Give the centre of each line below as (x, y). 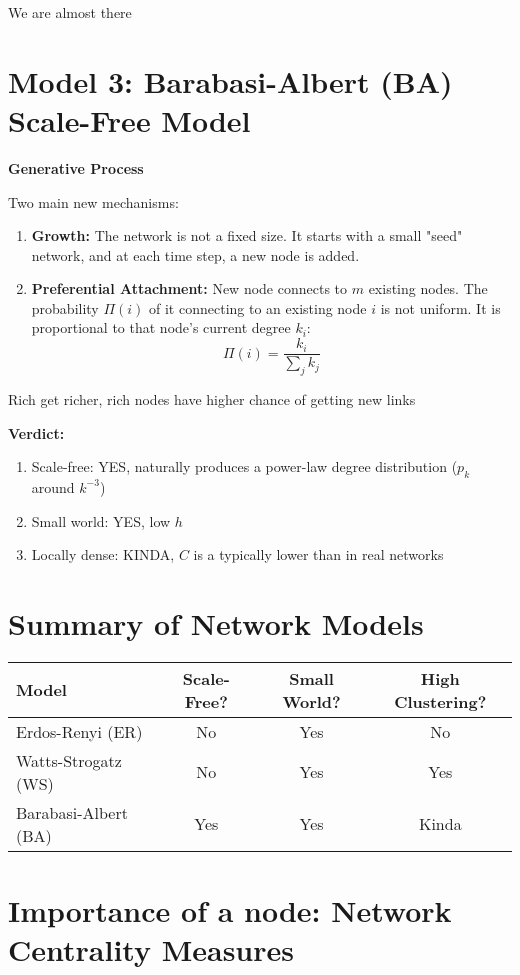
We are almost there (70, 12)
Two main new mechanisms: (93, 201)
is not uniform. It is (440, 307)
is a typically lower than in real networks (318, 554)
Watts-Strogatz (69, 760)
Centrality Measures (151, 949)
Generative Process (76, 167)
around (53, 486)
